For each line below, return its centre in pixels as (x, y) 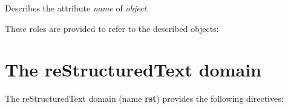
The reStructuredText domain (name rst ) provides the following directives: (144, 98)
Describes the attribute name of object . (77, 8)
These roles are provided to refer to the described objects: (112, 28)
